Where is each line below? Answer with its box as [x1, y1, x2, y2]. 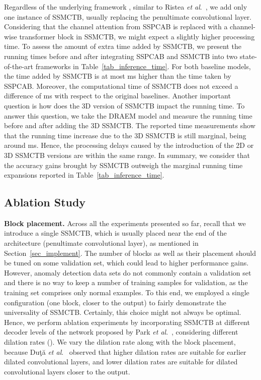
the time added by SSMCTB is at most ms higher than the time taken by [4, 71, 231, 81]
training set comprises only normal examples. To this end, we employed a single [4, 287, 249, 298]
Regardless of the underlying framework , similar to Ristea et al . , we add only [4, 2, 247, 12]
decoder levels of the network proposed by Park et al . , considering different [4, 327, 238, 337]
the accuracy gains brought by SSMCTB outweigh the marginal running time [4, 159, 243, 170]
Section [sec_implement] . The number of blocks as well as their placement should [4, 247, 256, 258]
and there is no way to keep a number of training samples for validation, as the [4, 277, 248, 288]
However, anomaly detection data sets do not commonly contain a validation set [4, 267, 251, 278]
